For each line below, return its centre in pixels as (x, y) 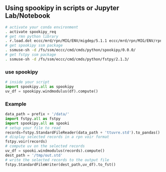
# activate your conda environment (42, 27)
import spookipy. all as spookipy (40, 86)
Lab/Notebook (28, 16)
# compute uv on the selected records (45, 146)
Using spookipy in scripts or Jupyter (62, 8)
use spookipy (22, 72)
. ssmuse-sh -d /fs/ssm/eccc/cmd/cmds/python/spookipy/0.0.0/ (70, 50)
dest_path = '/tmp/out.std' (34, 155)
